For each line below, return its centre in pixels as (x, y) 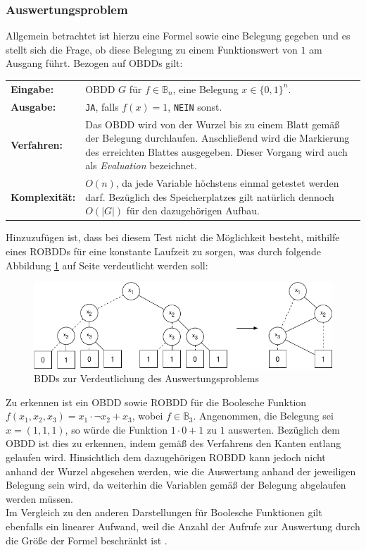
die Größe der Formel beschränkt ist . (87, 540)
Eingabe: (32, 88)
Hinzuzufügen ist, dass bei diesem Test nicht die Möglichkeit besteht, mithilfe (173, 237)
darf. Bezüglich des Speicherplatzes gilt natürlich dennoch (210, 196)
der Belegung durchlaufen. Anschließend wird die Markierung (217, 138)
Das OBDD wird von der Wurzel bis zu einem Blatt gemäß (213, 124)
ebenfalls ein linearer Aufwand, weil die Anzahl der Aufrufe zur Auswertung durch (183, 526)
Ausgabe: (33, 106)
